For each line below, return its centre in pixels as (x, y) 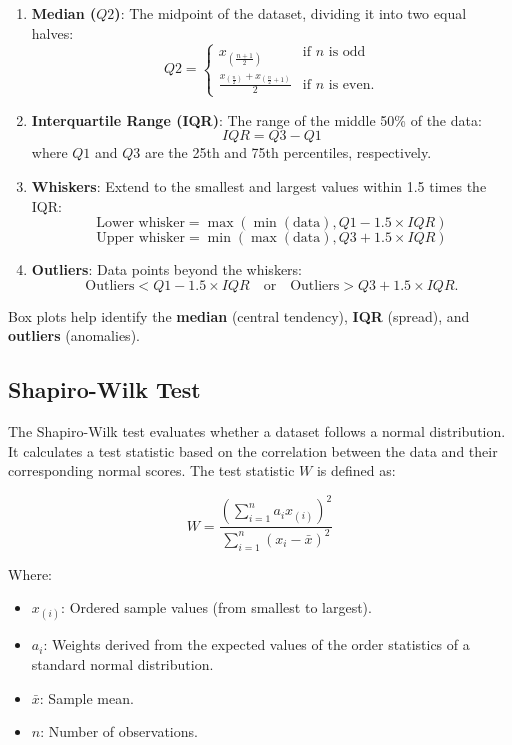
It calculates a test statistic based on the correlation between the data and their (253, 450)
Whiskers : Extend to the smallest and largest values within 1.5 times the (259, 185)
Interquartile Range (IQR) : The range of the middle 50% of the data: (256, 119)
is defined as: (356, 470)
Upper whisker (141, 238)
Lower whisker (140, 223)
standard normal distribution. (122, 663)
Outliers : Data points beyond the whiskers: (166, 269)
